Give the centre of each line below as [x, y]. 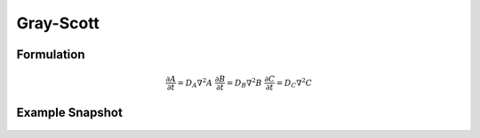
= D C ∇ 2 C [294, 83]
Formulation [51, 54]
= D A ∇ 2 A [195, 83]
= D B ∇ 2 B [244, 83]
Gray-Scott [58, 23]
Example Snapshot [70, 112]
